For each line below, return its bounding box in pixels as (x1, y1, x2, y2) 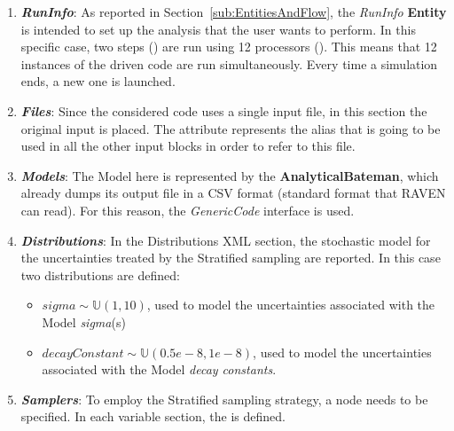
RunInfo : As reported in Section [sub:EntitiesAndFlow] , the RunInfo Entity (20, 3, 447, 20)
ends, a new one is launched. (20, 72, 176, 90)
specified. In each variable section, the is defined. (20, 407, 286, 426)
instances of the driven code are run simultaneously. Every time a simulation (20, 54, 438, 73)
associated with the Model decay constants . (42, 360, 277, 379)
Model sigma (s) (42, 312, 126, 331)
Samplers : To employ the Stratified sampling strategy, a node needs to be (20, 389, 428, 408)
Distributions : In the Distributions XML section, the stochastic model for (20, 231, 431, 249)
